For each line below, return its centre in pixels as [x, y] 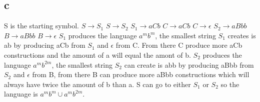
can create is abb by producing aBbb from [189, 64]
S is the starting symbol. [41, 26]
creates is [242, 35]
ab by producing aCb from [45, 45]
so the [230, 84]
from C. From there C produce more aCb [179, 45]
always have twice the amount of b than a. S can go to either [97, 84]
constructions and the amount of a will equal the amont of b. [97, 54]
